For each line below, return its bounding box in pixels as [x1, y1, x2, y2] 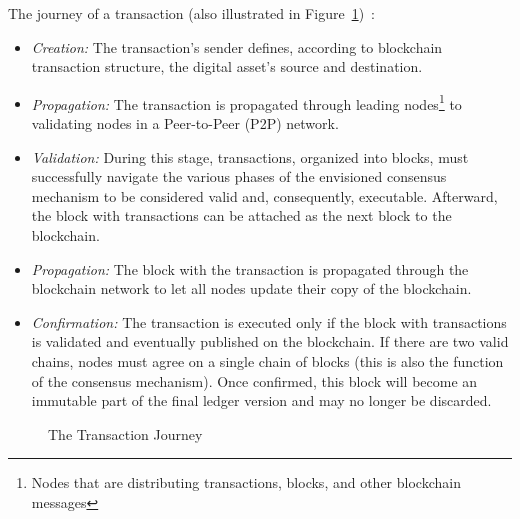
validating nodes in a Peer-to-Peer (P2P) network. [31, 113, 339, 134]
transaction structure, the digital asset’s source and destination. [31, 56, 423, 77]
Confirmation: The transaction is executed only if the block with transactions [31, 311, 507, 332]
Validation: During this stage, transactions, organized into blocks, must [31, 146, 469, 167]
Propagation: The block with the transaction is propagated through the [31, 258, 469, 279]
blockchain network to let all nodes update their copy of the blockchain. [31, 278, 472, 299]
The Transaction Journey [48, 423, 203, 444]
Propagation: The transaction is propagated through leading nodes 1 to [31, 90, 462, 114]
